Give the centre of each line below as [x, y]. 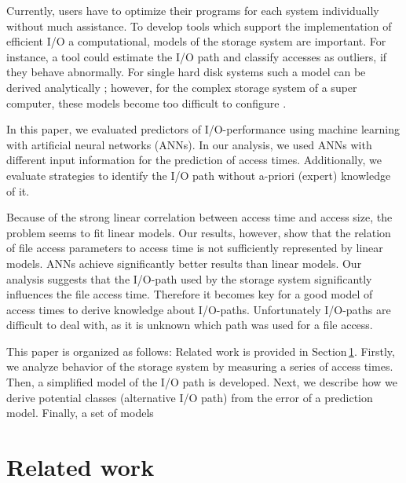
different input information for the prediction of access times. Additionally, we [194, 160]
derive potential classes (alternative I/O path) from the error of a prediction [190, 397]
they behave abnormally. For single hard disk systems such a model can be [186, 72]
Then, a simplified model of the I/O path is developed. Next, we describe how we [202, 382]
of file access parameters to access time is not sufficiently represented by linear [195, 248]
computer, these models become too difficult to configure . [146, 102]
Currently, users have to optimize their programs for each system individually [193, 10]
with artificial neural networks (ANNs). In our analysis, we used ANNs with [189, 144]
